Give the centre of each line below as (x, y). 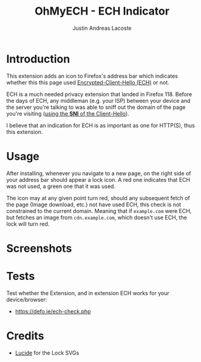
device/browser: (27, 299)
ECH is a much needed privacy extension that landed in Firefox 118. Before (99, 94)
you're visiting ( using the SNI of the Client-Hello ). (68, 113)
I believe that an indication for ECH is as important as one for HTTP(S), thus (101, 125)
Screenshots (39, 248)
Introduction (38, 59)
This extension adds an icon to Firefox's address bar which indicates (92, 76)
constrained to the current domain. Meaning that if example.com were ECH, (99, 211)
